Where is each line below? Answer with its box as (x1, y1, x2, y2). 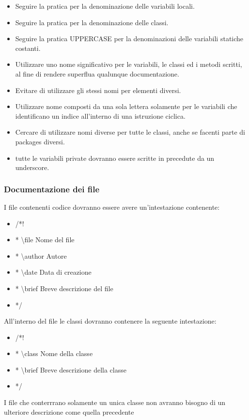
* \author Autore (15, 250, 67, 261)
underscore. (15, 162, 49, 172)
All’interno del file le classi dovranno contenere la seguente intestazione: (4, 316, 217, 326)
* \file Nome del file (15, 234, 75, 245)
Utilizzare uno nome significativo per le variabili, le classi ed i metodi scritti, (15, 59, 242, 69)
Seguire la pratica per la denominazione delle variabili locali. (15, 1, 195, 11)
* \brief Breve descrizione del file (15, 283, 113, 293)
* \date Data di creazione (15, 267, 92, 277)
